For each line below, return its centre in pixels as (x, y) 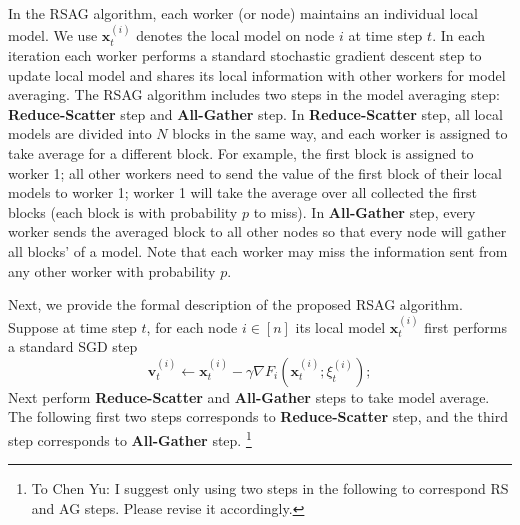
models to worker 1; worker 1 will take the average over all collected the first (242, 192)
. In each (459, 35)
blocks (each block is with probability (123, 211)
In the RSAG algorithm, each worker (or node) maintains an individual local (243, 13)
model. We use (53, 35)
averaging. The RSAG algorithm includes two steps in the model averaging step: (254, 94)
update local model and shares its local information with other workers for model (257, 74)
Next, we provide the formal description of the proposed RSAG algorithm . (235, 304)
